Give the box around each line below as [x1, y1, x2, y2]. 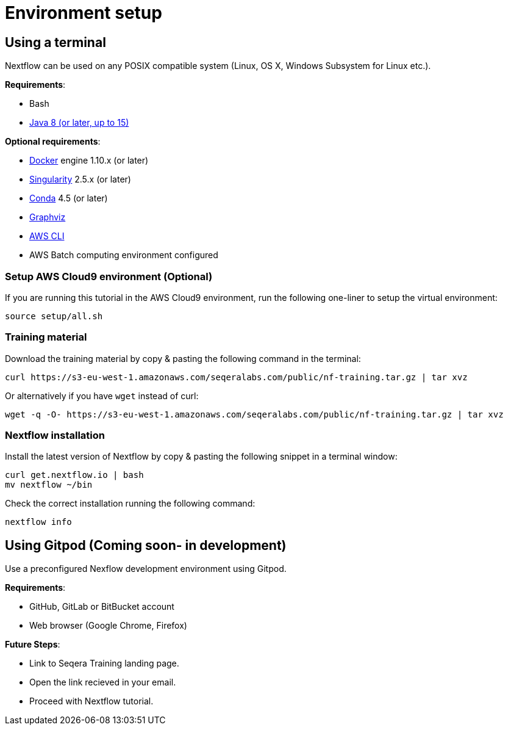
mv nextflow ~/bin [5, 480, 93, 490]
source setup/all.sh [5, 311, 103, 321]
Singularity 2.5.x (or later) [29, 174, 131, 185]
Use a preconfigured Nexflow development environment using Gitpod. [5, 563, 287, 574]
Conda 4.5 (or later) [29, 193, 108, 204]
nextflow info [5, 517, 72, 527]
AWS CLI [29, 231, 65, 242]
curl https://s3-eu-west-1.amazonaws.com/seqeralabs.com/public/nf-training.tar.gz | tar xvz [5, 372, 468, 382]
